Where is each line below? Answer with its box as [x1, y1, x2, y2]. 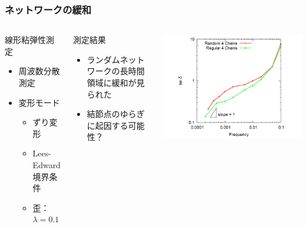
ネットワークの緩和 [5, 2, 92, 16]
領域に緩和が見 [87, 76, 145, 88]
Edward [32, 158, 61, 171]
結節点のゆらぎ [87, 108, 145, 120]
